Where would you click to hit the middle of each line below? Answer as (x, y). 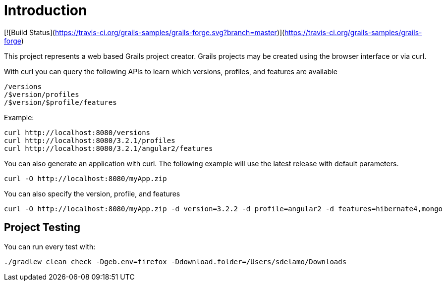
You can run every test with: (50, 246)
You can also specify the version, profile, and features (92, 193)
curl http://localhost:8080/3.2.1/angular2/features (109, 148)
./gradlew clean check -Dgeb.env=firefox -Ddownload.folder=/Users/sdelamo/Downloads (175, 261)
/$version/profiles (42, 94)
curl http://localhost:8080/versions (77, 132)
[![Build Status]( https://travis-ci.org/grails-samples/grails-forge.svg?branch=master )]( (144, 32)
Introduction (46, 10)
